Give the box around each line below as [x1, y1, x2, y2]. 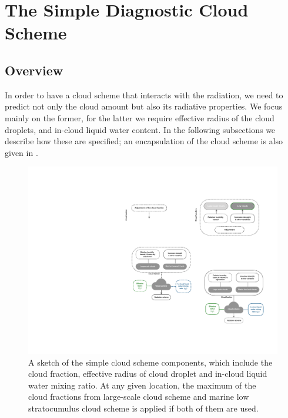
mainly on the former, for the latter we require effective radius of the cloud [5, 111, 274, 124]
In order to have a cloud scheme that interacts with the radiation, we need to [5, 88, 283, 101]
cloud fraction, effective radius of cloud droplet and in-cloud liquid [28, 367, 267, 380]
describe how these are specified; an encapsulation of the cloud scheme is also [5, 135, 283, 147]
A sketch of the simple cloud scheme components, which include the [28, 356, 273, 368]
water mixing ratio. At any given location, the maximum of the [28, 379, 256, 391]
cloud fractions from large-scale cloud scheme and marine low [28, 390, 249, 403]
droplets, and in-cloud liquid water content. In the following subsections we [5, 123, 276, 135]
